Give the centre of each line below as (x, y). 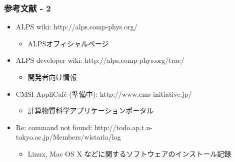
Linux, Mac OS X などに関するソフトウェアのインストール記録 (129, 153)
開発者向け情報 (52, 77)
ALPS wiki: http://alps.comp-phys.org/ (76, 27)
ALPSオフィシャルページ (68, 43)
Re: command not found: (54, 127)
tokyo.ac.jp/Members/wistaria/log (68, 137)
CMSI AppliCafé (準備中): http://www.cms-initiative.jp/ (104, 93)
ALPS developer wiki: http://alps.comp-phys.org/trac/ (100, 60)
